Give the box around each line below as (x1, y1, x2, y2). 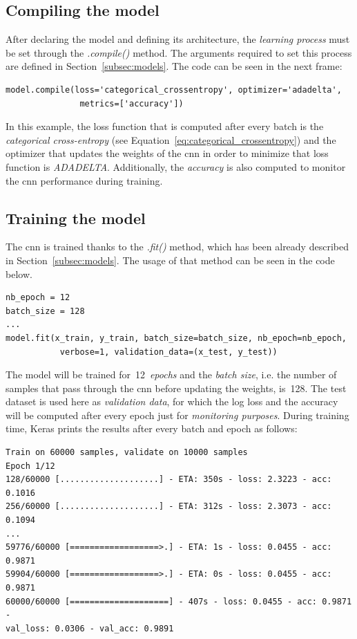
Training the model (6, 207, 146, 228)
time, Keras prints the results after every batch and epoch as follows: (6, 421, 298, 436)
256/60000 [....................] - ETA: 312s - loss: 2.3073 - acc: (6, 501, 332, 512)
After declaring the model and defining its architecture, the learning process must (6, 32, 350, 46)
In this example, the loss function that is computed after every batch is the (6, 119, 324, 133)
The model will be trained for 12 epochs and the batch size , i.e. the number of (6, 367, 337, 382)
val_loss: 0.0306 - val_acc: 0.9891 (6, 623, 174, 633)
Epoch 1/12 (6, 461, 55, 471)
